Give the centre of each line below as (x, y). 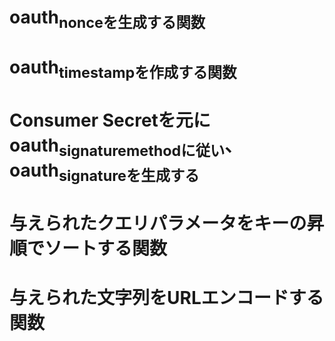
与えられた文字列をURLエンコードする (166, 298)
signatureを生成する (129, 175)
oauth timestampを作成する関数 (123, 69)
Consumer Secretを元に (110, 120)
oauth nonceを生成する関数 (107, 19)
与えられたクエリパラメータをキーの (158, 223)
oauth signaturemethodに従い (117, 147)
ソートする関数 (106, 248)
